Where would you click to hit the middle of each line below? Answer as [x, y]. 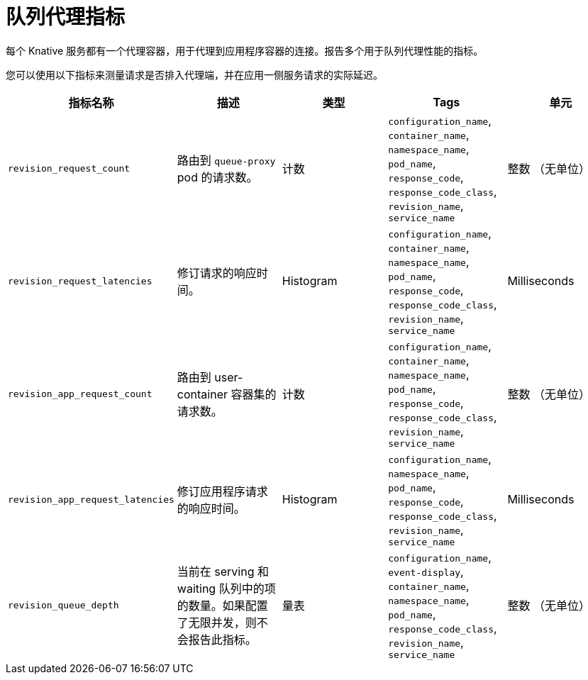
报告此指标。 [222, 640]
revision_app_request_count [80, 394]
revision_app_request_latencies [91, 499]
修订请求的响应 [217, 273]
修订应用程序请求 [222, 492]
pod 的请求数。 [217, 178]
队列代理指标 [66, 17]
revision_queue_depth [63, 605]
